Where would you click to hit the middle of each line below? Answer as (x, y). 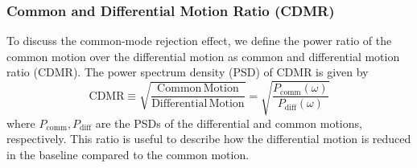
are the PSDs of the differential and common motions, (229, 123)
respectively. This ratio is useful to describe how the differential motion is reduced (209, 139)
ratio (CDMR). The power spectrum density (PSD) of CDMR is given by (188, 72)
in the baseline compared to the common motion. (128, 154)
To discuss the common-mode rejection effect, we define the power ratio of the (199, 41)
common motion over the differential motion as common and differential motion (203, 56)
